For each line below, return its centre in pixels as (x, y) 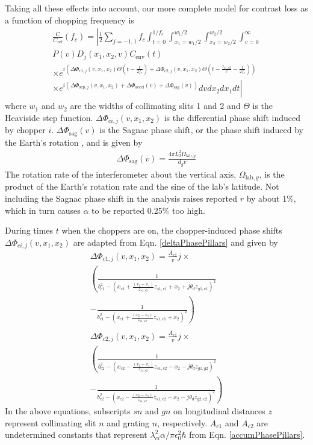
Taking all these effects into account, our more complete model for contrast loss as (156, 8)
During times (29, 230)
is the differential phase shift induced (232, 117)
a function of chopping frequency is (70, 20)
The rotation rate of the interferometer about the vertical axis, (121, 174)
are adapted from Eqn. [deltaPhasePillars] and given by (175, 242)
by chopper (25, 130)
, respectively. (182, 422)
